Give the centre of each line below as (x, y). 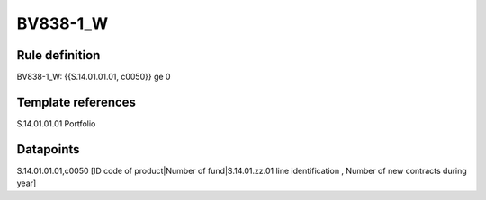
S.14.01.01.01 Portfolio (56, 123)
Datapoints (48, 149)
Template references (76, 102)
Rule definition (58, 55)
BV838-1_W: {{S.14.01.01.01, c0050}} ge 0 (94, 77)
